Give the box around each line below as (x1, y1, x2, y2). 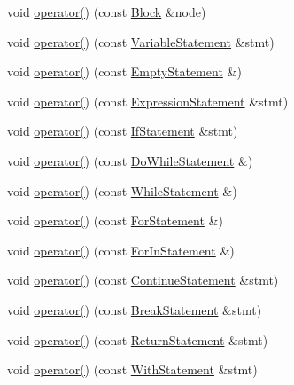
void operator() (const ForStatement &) (7, 211, 223, 230)
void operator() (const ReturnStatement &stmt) (7, 330, 268, 349)
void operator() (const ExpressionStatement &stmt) (7, 91, 289, 110)
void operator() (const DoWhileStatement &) (7, 151, 253, 169)
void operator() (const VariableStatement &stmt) (7, 32, 275, 51)
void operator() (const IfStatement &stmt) (7, 122, 238, 140)
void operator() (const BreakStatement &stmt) (7, 300, 262, 318)
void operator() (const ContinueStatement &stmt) (7, 271, 279, 289)
